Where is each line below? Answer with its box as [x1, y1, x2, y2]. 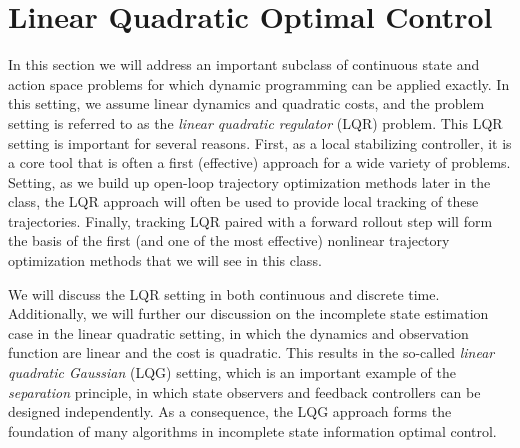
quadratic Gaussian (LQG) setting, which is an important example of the [8, 362, 456, 383]
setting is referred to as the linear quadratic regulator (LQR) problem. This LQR [8, 112, 503, 133]
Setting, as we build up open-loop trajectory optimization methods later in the [8, 171, 491, 192]
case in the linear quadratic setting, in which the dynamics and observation [8, 322, 469, 343]
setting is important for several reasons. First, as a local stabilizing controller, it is [8, 132, 512, 153]
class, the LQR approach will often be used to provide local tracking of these [8, 191, 479, 212]
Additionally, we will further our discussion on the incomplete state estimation [8, 303, 489, 324]
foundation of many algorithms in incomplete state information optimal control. [8, 420, 497, 441]
